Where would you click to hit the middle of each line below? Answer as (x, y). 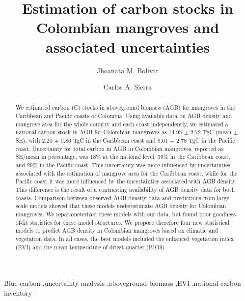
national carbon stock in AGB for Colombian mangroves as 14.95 (99, 132)
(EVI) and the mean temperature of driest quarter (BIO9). (91, 247)
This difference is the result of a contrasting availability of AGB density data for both (125, 190)
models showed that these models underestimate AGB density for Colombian (128, 206)
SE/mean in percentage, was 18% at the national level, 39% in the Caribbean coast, (123, 157)
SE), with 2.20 (34, 140)
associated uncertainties (128, 46)
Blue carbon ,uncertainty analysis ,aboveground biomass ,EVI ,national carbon (122, 283)
